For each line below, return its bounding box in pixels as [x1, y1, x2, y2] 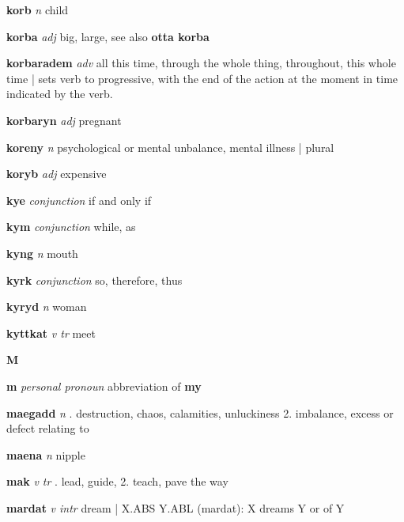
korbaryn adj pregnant [6, 112, 122, 128]
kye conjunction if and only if [6, 191, 152, 208]
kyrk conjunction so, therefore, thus [6, 271, 183, 288]
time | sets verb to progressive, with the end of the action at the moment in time [6, 70, 398, 86]
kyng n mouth [6, 244, 78, 261]
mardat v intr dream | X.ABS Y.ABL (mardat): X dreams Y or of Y [6, 499, 345, 516]
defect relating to [6, 420, 89, 437]
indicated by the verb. [6, 85, 113, 102]
